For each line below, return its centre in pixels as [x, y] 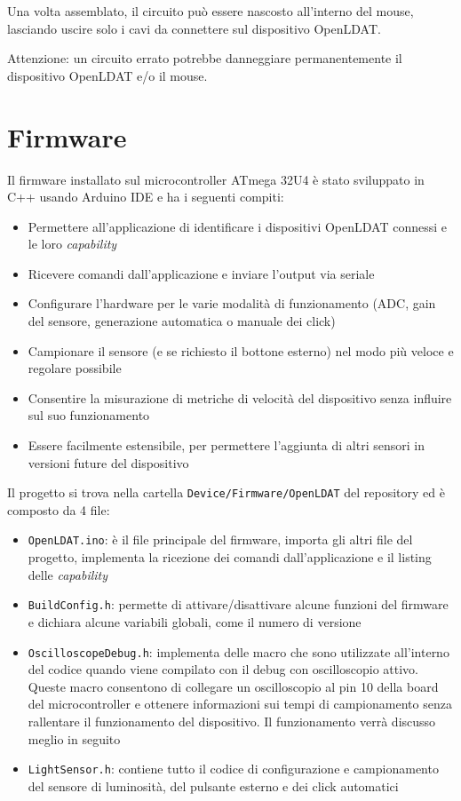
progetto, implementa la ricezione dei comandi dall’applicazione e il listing [230, 557]
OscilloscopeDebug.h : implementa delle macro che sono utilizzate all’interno [238, 651]
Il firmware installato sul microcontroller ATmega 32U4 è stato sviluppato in [216, 179]
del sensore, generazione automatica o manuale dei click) [182, 321]
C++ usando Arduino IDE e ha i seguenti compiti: [146, 197]
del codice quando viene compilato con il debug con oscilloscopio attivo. [223, 669]
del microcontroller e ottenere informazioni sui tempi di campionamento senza [240, 704]
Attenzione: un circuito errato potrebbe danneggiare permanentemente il [205, 58]
